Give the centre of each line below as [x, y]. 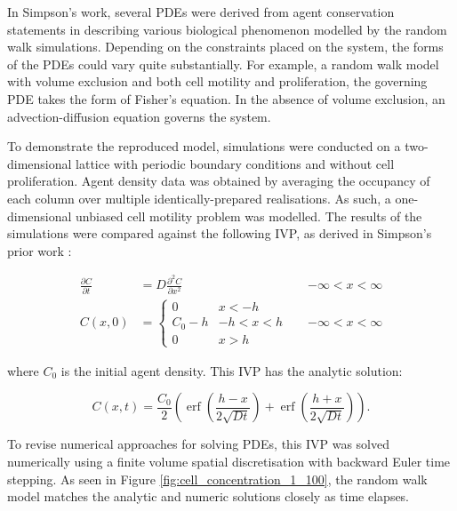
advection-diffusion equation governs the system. [139, 116]
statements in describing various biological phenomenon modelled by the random [227, 29]
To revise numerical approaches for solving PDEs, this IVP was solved [199, 444]
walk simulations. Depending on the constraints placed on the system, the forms [225, 47]
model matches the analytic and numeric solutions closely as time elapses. [208, 496]
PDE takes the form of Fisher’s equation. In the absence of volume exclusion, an [226, 98]
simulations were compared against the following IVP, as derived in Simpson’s [220, 233]
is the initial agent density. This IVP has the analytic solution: [232, 370]
